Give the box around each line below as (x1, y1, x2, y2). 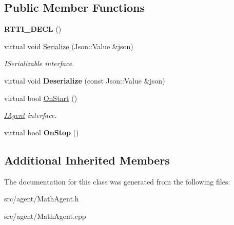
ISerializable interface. (4, 58, 74, 69)
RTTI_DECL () (4, 24, 62, 34)
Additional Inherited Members (4, 152, 170, 168)
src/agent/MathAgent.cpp (4, 210, 86, 221)
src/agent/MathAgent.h (4, 193, 79, 204)
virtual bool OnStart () (4, 92, 77, 103)
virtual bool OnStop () (4, 127, 79, 137)
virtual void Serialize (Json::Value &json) (4, 40, 133, 51)
